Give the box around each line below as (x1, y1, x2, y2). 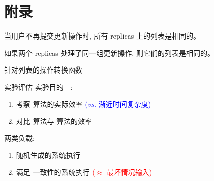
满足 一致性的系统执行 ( (16, 166, 95, 177)
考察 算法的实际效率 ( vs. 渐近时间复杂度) (16, 98, 151, 109)
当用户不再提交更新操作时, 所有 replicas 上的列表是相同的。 (4, 30, 200, 41)
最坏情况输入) (106, 166, 152, 177)
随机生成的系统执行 (16, 150, 80, 160)
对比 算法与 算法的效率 (16, 116, 93, 126)
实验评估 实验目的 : (4, 81, 73, 92)
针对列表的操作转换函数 (4, 64, 82, 75)
